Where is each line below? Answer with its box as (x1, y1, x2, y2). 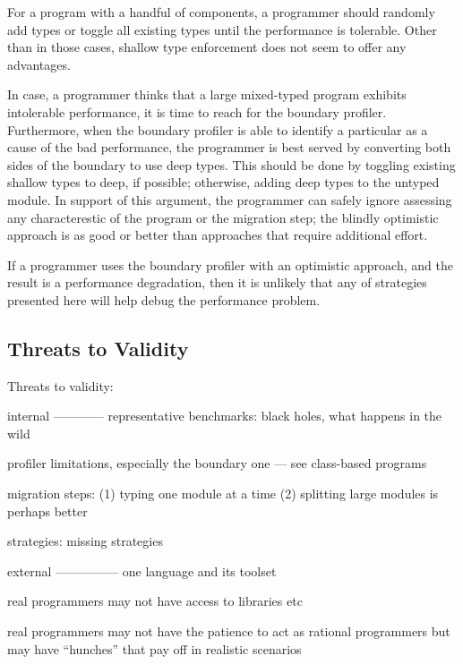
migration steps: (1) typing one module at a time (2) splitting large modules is (7, 484, 439, 503)
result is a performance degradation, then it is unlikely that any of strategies (7, 273, 427, 292)
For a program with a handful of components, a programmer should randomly (7, 3, 435, 21)
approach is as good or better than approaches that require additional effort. (7, 226, 428, 244)
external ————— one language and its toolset (7, 561, 277, 580)
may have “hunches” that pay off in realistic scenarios (7, 639, 302, 658)
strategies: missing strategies (7, 532, 163, 550)
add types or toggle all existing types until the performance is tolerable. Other (7, 20, 437, 38)
